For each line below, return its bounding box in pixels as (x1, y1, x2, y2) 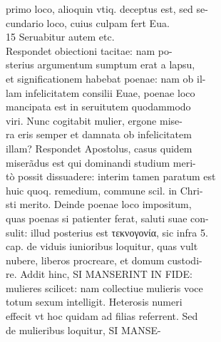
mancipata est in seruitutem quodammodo (6, 99, 191, 114)
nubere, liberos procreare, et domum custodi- (6, 252, 202, 267)
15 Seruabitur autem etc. (6, 29, 115, 44)
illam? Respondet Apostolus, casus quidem (6, 140, 192, 155)
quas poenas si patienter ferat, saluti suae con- (6, 210, 209, 225)
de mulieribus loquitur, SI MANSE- (6, 322, 161, 337)
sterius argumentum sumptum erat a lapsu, (6, 57, 195, 72)
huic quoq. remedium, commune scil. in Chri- (6, 182, 203, 197)
